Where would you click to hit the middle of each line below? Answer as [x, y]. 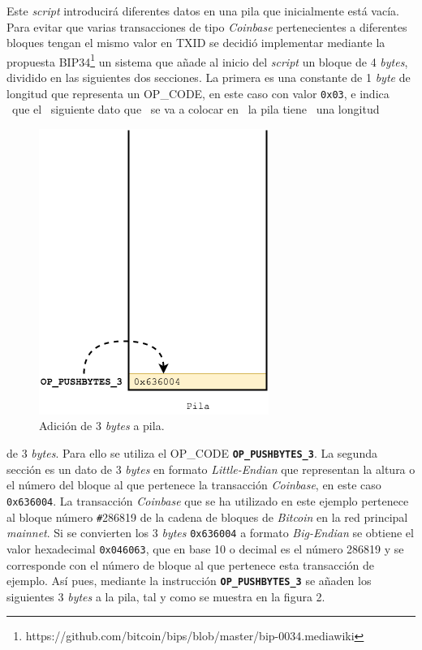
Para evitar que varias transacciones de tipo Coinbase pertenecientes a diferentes [207, 26]
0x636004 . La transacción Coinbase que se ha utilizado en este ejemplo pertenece [208, 500]
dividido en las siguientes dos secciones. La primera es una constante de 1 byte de [209, 77]
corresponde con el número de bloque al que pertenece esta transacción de [191, 564]
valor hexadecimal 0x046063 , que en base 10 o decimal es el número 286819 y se [205, 548]
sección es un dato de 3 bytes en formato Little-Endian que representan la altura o [211, 469]
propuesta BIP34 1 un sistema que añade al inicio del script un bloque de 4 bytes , [207, 60]
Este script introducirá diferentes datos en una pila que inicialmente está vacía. [203, 11]
